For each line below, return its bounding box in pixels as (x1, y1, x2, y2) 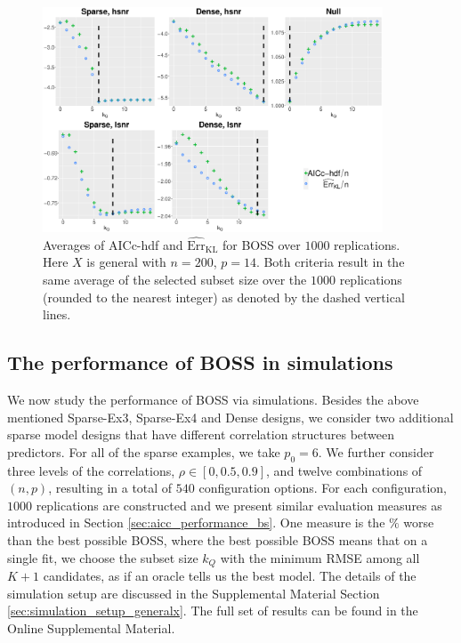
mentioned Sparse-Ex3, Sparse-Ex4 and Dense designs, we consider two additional (7, 407, 454, 426)
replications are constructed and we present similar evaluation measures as (36, 495, 442, 514)
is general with (86, 253, 166, 271)
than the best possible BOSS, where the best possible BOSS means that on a (7, 530, 428, 549)
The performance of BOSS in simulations (7, 349, 393, 376)
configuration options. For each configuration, (198, 478, 447, 497)
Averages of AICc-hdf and (43, 235, 183, 253)
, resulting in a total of (48, 478, 173, 497)
